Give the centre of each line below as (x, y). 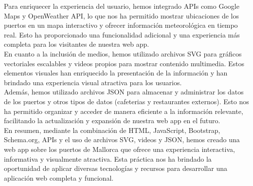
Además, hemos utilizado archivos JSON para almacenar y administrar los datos (124, 92)
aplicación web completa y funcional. (59, 177)
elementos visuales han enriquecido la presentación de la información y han (116, 73)
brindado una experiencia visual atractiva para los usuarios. (93, 82)
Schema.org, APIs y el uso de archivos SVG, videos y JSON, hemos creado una (122, 139)
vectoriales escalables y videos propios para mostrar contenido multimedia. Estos (124, 63)
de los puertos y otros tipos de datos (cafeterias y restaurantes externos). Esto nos (126, 101)
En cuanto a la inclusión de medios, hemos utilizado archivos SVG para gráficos (123, 53)
